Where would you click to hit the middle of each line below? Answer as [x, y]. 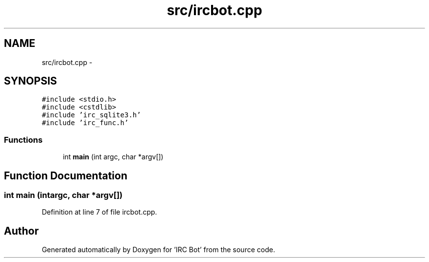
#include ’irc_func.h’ [85, 123]
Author [21, 231]
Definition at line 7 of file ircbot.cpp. [99, 212]
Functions [23, 140]
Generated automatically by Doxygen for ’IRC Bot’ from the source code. [158, 250]
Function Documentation [66, 175]
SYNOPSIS [31, 81]
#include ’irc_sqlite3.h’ [91, 115]
